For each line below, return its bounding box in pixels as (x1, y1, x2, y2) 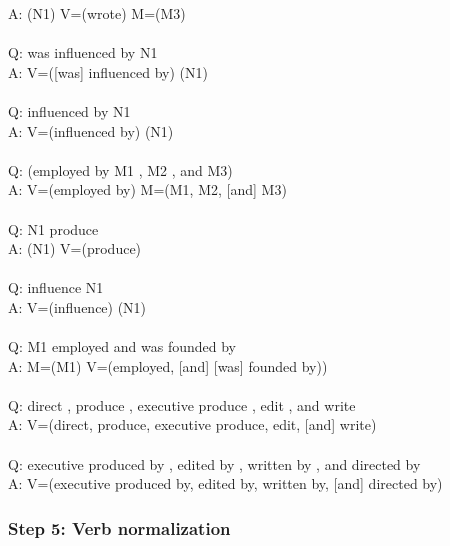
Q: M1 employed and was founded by (8, 336, 236, 357)
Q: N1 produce (8, 218, 99, 239)
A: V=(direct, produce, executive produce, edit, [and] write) (8, 414, 377, 435)
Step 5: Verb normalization (8, 515, 231, 540)
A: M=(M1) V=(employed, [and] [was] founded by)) (8, 355, 328, 376)
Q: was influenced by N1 (8, 42, 158, 63)
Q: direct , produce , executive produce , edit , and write (8, 394, 356, 415)
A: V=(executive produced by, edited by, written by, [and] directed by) (8, 473, 443, 494)
